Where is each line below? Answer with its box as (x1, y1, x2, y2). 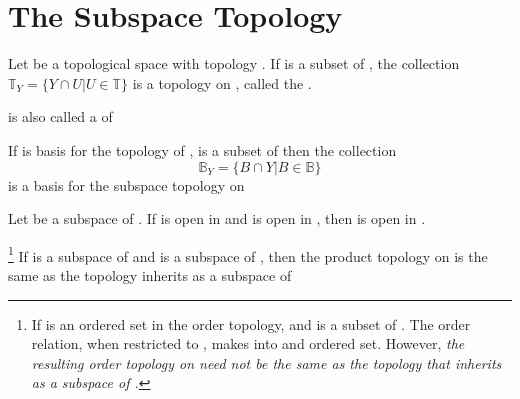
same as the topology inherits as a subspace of (8, 264, 292, 285)
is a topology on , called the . (132, 72, 312, 93)
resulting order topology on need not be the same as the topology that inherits (31, 352, 502, 373)
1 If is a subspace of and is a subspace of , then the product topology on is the (8, 242, 488, 266)
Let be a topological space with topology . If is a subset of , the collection (8, 53, 460, 74)
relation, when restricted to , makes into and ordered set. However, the (31, 333, 465, 354)
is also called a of (8, 106, 113, 127)
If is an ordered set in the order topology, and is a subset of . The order (31, 313, 471, 334)
